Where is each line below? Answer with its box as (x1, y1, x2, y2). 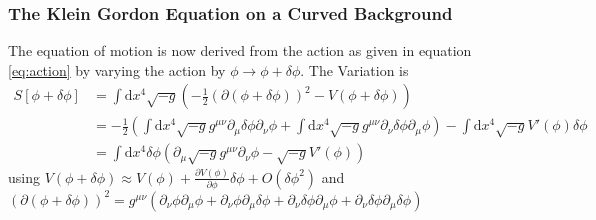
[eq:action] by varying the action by (8, 59, 226, 80)
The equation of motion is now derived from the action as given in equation (8, 40, 472, 61)
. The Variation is (300, 59, 409, 80)
